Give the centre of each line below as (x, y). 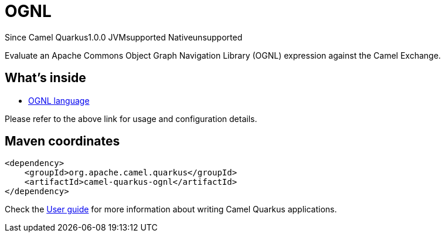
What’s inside (45, 78)
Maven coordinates (62, 141)
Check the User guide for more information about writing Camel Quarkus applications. (171, 209)
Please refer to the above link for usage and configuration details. (131, 118)
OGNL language (59, 100)
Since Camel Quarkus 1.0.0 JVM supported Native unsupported (124, 37)
